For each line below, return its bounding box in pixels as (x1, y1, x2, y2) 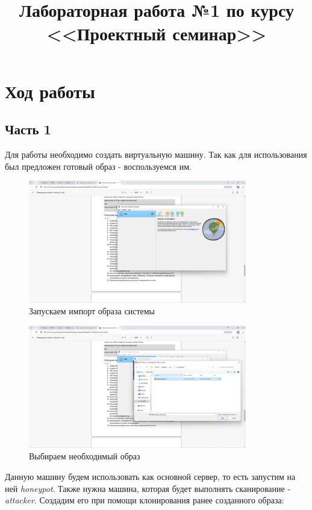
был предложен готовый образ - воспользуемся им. (5, 160, 192, 172)
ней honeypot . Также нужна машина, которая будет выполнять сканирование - (5, 482, 291, 494)
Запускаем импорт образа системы (29, 305, 155, 317)
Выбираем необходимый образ (29, 450, 140, 462)
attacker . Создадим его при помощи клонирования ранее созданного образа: (5, 494, 284, 506)
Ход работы (5, 78, 95, 103)
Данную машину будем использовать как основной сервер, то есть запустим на (5, 470, 296, 482)
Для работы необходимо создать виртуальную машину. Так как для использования (5, 148, 307, 160)
